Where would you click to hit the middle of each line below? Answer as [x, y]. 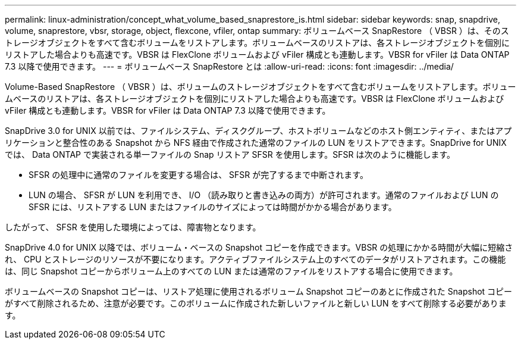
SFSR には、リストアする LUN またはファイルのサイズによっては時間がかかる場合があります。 [213, 207]
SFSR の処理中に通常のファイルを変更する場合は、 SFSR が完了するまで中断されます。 [198, 175]
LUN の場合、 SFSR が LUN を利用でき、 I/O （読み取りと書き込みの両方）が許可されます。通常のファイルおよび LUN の [264, 195]
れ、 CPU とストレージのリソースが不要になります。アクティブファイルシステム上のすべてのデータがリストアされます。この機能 [255, 259]
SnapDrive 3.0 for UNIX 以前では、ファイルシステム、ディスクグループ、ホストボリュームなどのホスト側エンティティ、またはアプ [258, 131]
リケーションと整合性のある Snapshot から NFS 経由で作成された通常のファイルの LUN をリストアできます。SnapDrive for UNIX [256, 143]
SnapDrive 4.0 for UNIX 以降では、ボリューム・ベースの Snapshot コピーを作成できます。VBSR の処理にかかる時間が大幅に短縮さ [259, 247]
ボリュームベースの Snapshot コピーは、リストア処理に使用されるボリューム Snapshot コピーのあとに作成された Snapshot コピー [259, 291]
